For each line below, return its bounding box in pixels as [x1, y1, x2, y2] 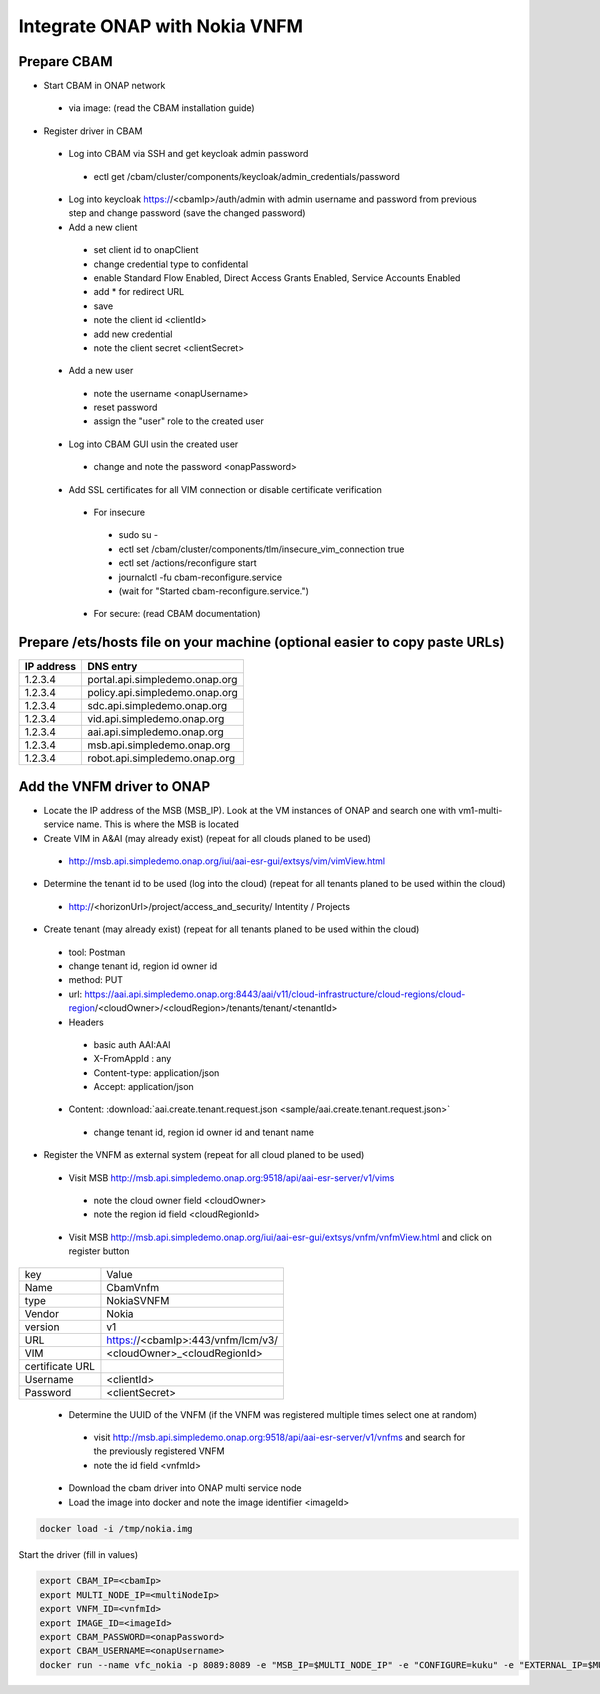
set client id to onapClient [93, 244, 199, 256]
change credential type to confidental [93, 258, 249, 270]
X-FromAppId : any [93, 1053, 172, 1065]
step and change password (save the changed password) [68, 207, 306, 219]
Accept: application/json [93, 1081, 194, 1093]
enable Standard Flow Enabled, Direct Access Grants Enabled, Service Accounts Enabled [93, 271, 461, 284]
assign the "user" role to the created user [93, 415, 264, 427]
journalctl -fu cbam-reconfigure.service [118, 571, 283, 583]
